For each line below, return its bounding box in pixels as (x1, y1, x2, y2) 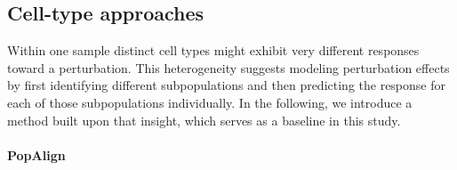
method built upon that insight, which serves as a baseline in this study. (7, 110, 401, 129)
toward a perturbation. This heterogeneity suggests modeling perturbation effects (7, 58, 450, 77)
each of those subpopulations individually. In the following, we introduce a (7, 93, 413, 111)
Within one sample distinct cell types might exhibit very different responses (7, 41, 420, 60)
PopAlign (7, 145, 66, 164)
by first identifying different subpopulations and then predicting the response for (7, 76, 445, 94)
